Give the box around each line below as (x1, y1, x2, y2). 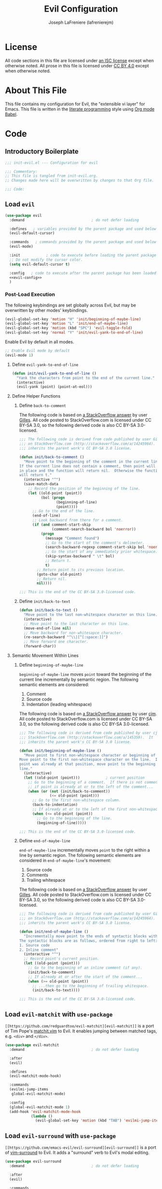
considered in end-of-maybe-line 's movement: (19, 857, 111, 864)
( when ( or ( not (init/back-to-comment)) (28, 789, 110, 794)
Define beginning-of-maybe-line (19, 662, 83, 668)
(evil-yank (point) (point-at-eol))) (16, 385, 93, 389)
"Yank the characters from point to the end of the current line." (16, 375, 155, 380)
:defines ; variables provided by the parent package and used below (9, 226, 157, 231)
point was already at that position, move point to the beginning (19, 762, 156, 767)
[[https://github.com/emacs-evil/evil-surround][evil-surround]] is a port (5, 1144, 157, 1150)
